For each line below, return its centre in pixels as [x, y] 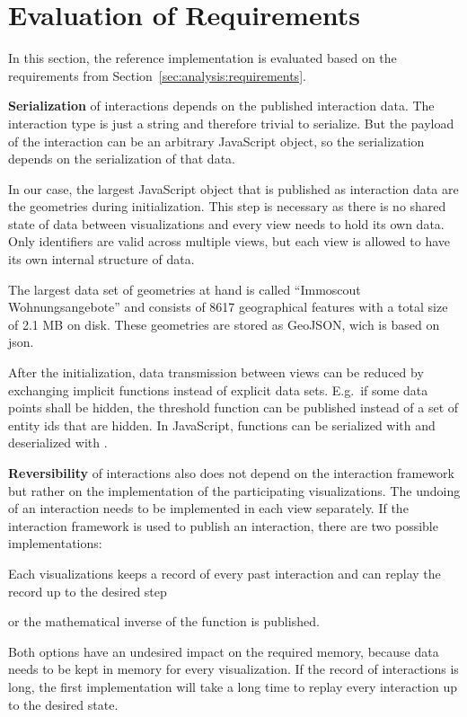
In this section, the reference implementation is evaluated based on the [203, 58]
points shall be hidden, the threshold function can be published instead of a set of [233, 407]
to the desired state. [63, 704]
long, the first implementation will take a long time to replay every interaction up [233, 686]
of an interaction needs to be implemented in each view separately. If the [208, 508]
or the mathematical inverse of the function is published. [164, 621]
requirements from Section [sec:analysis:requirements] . [157, 75]
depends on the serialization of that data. [122, 159]
